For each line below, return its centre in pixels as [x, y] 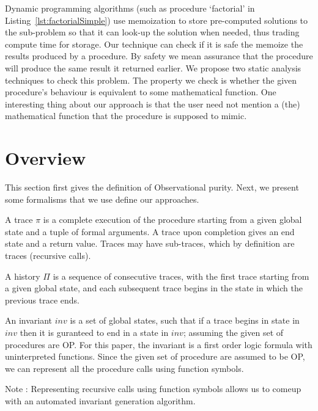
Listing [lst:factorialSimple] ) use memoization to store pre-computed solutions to [157, 20]
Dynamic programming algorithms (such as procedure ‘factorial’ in [130, 8]
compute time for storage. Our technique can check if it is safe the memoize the [154, 44]
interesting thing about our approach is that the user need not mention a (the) [153, 104]
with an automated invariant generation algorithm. [100, 400]
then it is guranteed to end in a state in [94, 332]
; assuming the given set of [233, 332]
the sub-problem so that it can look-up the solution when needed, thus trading [152, 32]
